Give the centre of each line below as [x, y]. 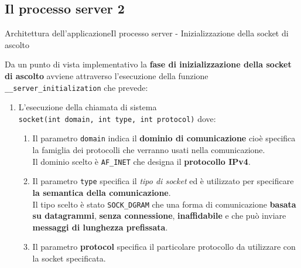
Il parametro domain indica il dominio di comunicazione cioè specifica [164, 138]
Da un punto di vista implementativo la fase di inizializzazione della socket [148, 64]
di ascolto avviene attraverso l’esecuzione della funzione [107, 75]
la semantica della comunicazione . [102, 193]
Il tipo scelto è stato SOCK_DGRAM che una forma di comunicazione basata [164, 204]
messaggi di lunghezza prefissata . [100, 227]
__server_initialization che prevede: [76, 87]
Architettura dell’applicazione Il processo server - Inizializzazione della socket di [147, 33]
